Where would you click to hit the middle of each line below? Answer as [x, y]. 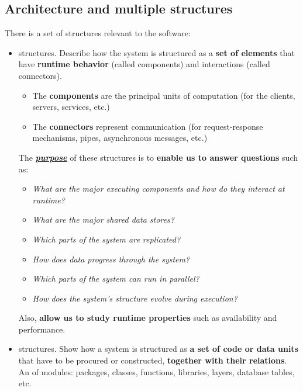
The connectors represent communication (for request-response [148, 126]
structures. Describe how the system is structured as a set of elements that [156, 52]
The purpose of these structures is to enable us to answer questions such [158, 157]
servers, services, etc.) [71, 107]
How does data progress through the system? [111, 259]
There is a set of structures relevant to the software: [98, 33]
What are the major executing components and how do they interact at [159, 188]
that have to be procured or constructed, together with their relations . [153, 360]
